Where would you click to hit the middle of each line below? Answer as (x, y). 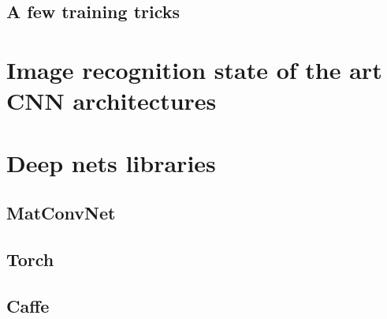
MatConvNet (61, 213)
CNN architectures (112, 101)
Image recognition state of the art (194, 69)
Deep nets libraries (111, 162)
